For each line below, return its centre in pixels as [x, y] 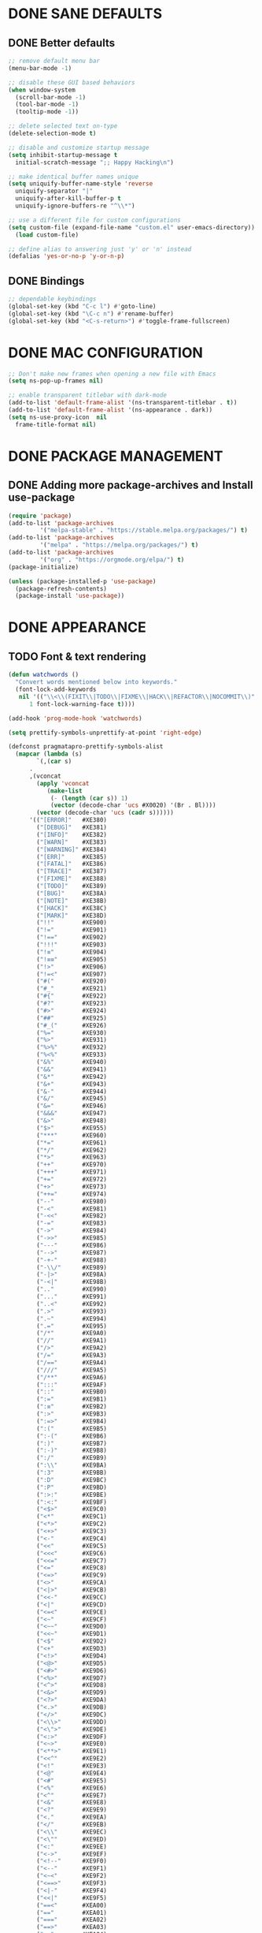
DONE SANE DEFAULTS [85, 14]
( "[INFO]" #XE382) [72, 834]
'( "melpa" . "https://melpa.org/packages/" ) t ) [119, 545]
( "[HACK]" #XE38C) [72, 908]
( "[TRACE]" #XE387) [72, 871]
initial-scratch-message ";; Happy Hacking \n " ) [95, 162]
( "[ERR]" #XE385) [72, 856]
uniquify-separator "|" [54, 191]
